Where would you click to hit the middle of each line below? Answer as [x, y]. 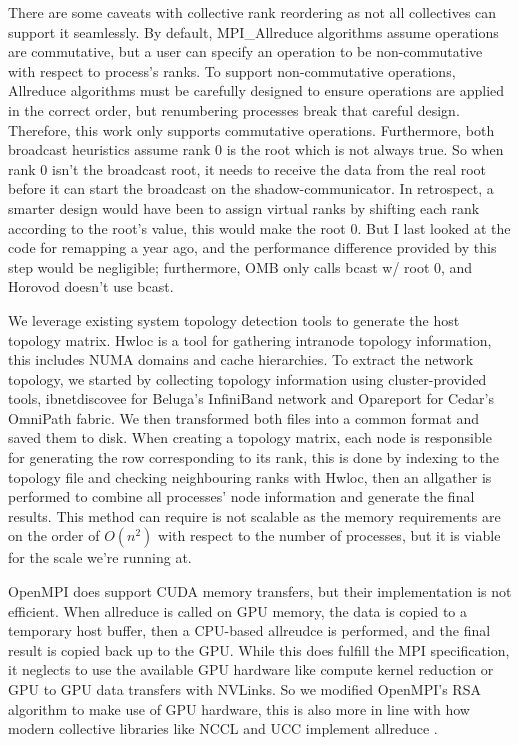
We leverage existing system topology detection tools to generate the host [234, 319]
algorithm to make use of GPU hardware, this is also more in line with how [239, 708]
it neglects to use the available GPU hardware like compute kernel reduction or [251, 669]
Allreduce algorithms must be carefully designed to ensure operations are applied [256, 90]
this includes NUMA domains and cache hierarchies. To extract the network [241, 359]
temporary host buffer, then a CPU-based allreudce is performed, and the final [249, 630]
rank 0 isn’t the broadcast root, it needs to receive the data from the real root [247, 168]
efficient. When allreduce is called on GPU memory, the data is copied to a [237, 610]
